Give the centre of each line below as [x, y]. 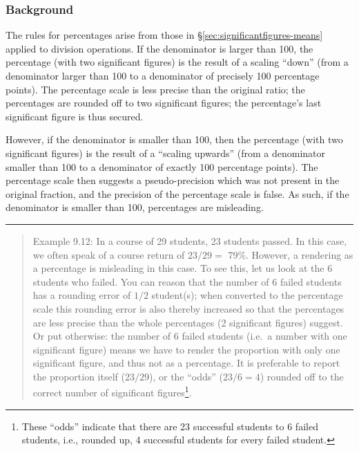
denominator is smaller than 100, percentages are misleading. [135, 207]
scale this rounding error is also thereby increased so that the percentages [188, 308]
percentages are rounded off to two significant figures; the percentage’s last [164, 103]
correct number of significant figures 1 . [112, 392]
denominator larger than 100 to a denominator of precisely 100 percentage [163, 75]
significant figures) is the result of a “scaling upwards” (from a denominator [166, 153]
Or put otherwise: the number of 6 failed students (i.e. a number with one [190, 336]
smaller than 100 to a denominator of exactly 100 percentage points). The [162, 166]
